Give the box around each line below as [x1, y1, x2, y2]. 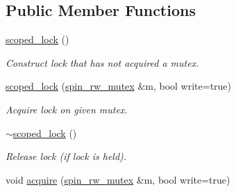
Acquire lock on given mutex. [6, 102, 128, 116]
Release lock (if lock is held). [6, 149, 127, 163]
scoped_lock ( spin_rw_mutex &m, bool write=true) [6, 79, 232, 93]
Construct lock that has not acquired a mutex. [6, 55, 199, 70]
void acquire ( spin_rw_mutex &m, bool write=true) [6, 172, 230, 186]
